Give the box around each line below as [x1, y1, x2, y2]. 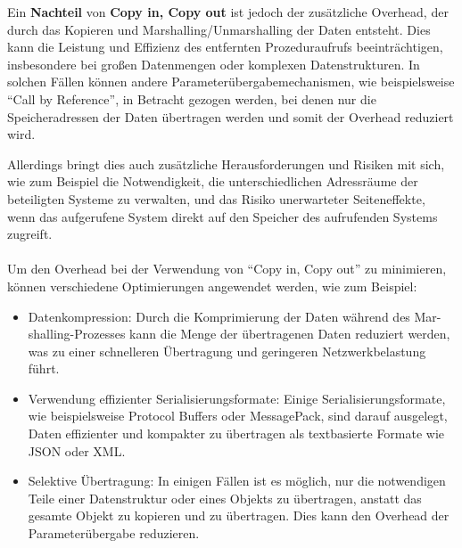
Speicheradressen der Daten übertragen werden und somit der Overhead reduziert [7, 107, 454, 126]
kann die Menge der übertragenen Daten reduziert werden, [129, 324, 450, 343]
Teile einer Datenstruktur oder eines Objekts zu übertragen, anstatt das [28, 488, 422, 507]
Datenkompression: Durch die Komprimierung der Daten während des [28, 307, 410, 325]
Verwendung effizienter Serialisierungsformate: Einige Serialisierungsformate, [28, 389, 446, 407]
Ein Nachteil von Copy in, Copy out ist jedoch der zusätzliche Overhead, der [7, 3, 449, 20]
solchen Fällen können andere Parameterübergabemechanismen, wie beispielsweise [7, 72, 455, 91]
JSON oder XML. [28, 441, 126, 460]
